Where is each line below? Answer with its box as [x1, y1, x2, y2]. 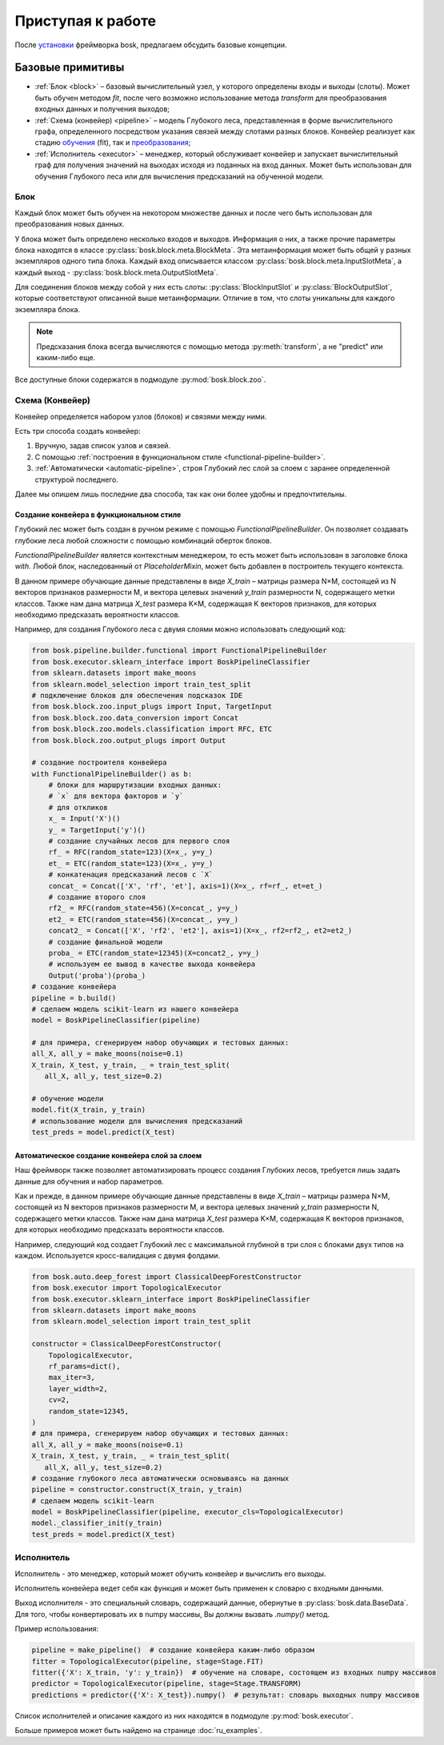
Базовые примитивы [14, 61, 125, 74]
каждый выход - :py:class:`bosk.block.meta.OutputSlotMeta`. [14, 267, 219, 277]
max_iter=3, [48, 1373, 96, 1382]
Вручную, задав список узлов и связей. [34, 441, 171, 451]
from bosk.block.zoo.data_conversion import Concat [31, 713, 239, 722]
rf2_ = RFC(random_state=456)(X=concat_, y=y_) [48, 904, 239, 913]
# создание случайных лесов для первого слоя [48, 836, 230, 846]
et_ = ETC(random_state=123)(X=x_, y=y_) [48, 859, 214, 868]
